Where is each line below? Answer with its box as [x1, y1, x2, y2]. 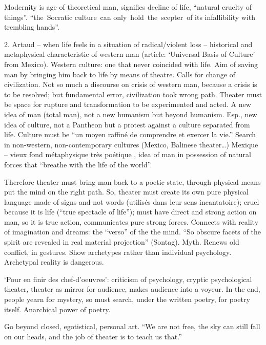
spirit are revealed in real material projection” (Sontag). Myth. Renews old [4, 236, 239, 247]
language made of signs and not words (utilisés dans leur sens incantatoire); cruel [4, 196, 259, 207]
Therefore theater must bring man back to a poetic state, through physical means [4, 176, 261, 187]
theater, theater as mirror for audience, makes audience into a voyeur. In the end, [4, 284, 260, 294]
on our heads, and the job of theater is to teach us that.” [4, 331, 182, 341]
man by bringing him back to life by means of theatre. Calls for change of [4, 69, 235, 79]
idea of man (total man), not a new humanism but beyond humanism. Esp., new [4, 109, 257, 119]
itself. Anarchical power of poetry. [4, 304, 111, 314]
